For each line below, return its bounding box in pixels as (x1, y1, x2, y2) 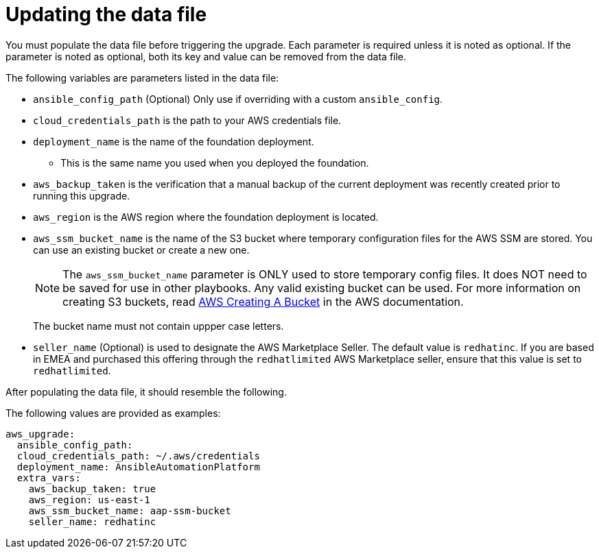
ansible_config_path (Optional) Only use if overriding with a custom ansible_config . (33, 93, 443, 105)
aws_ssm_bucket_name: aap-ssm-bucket (28, 505, 231, 516)
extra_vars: (16, 472, 81, 483)
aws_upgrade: (5, 428, 75, 439)
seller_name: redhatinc (28, 516, 156, 527)
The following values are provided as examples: (5, 407, 221, 419)
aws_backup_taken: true (28, 483, 156, 494)
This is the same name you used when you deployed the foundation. (60, 156, 369, 169)
